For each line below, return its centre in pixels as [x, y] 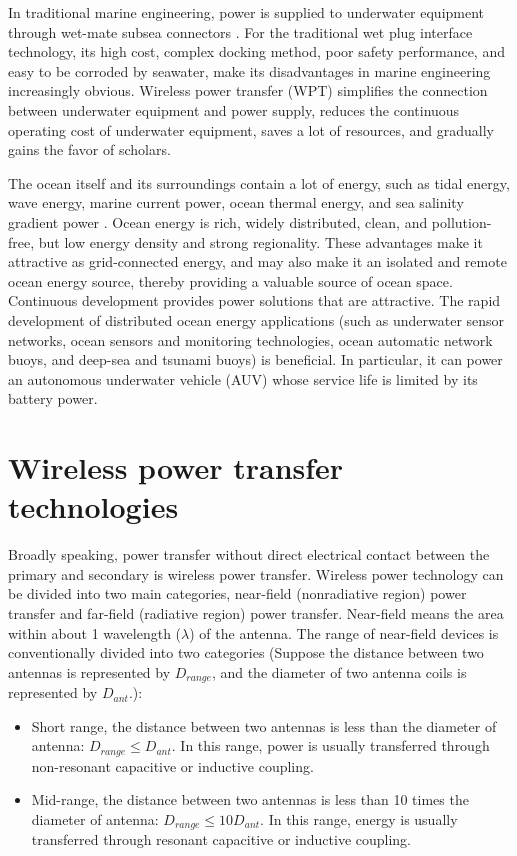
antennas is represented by [89, 671]
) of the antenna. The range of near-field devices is [344, 632]
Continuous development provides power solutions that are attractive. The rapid [254, 300]
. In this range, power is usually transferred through [330, 745]
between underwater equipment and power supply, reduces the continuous [234, 109]
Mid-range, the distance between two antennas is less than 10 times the [250, 799]
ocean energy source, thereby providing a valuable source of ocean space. [230, 280]
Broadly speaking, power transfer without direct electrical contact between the [249, 554]
